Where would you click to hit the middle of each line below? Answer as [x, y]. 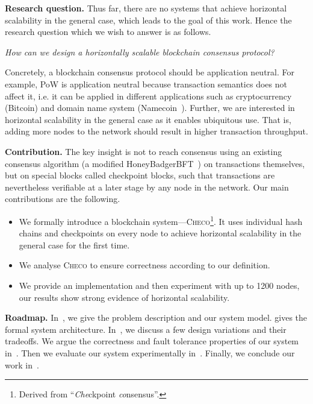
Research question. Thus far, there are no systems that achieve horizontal [146, 8]
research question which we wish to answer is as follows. [108, 32]
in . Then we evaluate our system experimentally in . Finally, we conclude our [150, 352]
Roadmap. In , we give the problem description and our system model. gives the [156, 317]
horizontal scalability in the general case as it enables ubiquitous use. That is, [148, 119]
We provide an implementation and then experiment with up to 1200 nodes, [159, 285]
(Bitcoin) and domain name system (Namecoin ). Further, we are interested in [150, 108]
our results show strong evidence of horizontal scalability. [124, 297]
